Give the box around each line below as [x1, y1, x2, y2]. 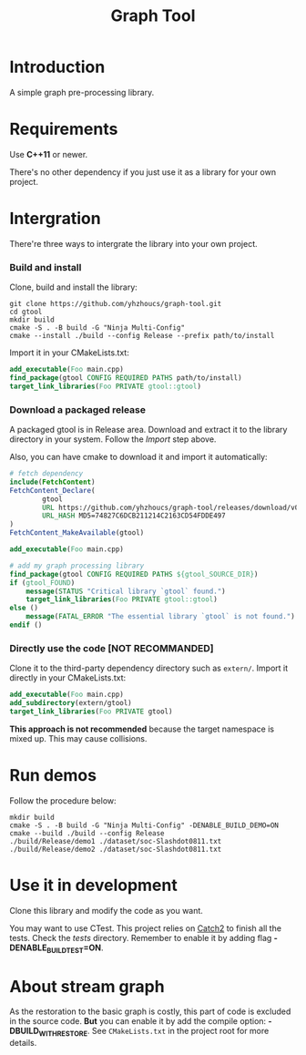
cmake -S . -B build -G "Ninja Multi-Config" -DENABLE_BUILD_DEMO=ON [9, 821, 280, 830]
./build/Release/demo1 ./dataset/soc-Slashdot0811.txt [9, 836, 222, 845]
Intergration [9, 209, 102, 229]
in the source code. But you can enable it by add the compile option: [9, 1016, 267, 1027]
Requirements [9, 119, 118, 139]
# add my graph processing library [9, 561, 145, 570]
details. [9, 1038, 37, 1049]
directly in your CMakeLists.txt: [9, 672, 127, 683]
